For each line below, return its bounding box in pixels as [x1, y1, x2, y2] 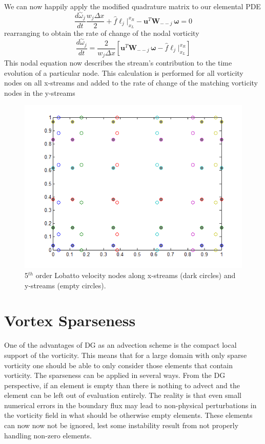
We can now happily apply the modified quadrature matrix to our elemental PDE [4, 1, 261, 11]
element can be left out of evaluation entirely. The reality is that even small [4, 390, 241, 400]
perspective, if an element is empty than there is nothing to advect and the [4, 379, 240, 390]
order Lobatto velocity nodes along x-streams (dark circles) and [35, 270, 236, 281]
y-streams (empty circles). [25, 280, 106, 290]
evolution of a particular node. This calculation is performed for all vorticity [4, 67, 243, 78]
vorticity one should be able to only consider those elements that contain [4, 360, 233, 370]
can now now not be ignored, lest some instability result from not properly [4, 420, 239, 431]
